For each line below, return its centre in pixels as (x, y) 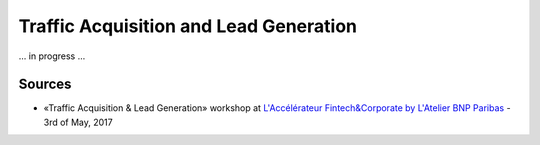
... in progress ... (52, 56)
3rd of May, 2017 (78, 122)
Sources (45, 84)
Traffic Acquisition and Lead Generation (187, 26)
